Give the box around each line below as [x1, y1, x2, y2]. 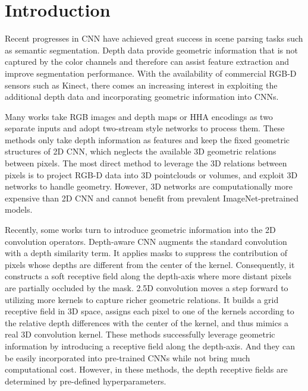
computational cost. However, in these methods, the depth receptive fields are [5, 363, 288, 376]
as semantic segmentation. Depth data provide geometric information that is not [5, 43, 298, 56]
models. [5, 203, 33, 216]
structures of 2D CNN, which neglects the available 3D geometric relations [5, 145, 276, 157]
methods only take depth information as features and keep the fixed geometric [5, 133, 290, 146]
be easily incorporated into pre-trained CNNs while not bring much [5, 351, 250, 364]
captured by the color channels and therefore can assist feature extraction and [5, 55, 290, 68]
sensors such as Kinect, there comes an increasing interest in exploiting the [5, 78, 278, 91]
